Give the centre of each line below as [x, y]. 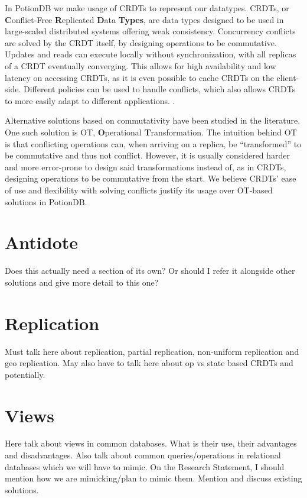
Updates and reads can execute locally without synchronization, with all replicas [151, 54]
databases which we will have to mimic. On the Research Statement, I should [145, 466]
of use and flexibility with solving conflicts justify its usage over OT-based [139, 190]
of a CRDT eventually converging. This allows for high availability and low [141, 65]
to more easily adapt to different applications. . [90, 100]
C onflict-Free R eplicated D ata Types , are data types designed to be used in [144, 19]
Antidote [42, 242]
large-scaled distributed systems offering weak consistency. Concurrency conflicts [150, 31]
